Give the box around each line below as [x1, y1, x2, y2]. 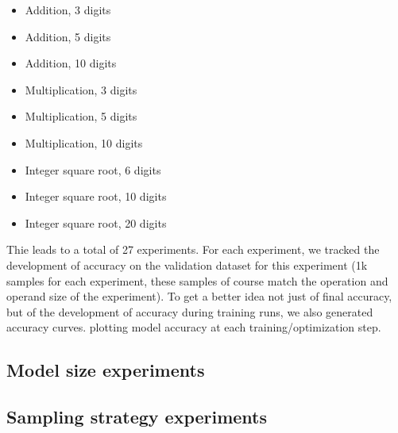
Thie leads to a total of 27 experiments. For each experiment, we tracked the [6, 241, 380, 258]
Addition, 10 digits [25, 55, 117, 71]
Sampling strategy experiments [6, 404, 268, 429]
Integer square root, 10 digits [25, 188, 167, 205]
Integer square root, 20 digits [25, 214, 167, 231]
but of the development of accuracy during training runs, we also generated [6, 303, 373, 320]
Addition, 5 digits [25, 28, 111, 44]
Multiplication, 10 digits [25, 134, 143, 151]
